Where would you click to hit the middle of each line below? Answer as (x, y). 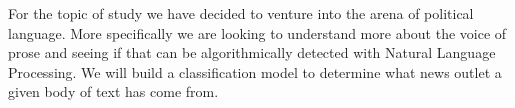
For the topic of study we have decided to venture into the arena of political (241, 13)
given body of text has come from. (113, 91)
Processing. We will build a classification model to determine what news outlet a (255, 71)
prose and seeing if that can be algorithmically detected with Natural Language (252, 52)
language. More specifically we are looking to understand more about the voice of (257, 32)
